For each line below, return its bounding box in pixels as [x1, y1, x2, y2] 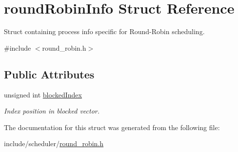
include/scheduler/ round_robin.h [4, 138, 104, 149]
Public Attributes [4, 66, 95, 81]
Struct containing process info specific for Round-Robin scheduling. [4, 26, 205, 37]
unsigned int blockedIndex [4, 89, 82, 99]
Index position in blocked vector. [4, 106, 99, 116]
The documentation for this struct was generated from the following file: [4, 122, 220, 132]
